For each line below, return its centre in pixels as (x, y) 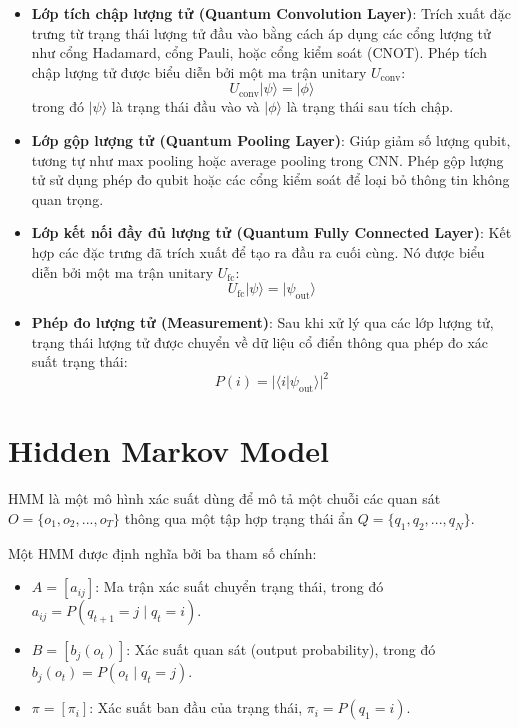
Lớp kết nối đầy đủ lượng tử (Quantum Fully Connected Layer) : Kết (271, 232)
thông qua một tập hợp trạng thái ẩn (239, 517)
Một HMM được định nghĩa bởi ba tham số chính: (162, 552)
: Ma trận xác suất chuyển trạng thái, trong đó (239, 586)
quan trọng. (67, 198)
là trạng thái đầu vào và (185, 106)
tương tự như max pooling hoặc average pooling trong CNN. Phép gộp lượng (267, 159)
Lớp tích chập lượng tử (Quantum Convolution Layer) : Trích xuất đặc (271, 13)
